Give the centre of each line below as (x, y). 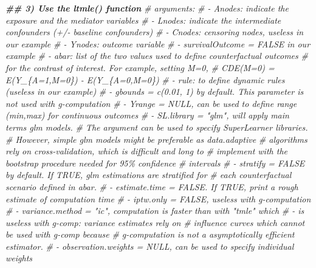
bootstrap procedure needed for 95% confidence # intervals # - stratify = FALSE (155, 163)
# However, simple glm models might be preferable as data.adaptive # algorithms (156, 139)
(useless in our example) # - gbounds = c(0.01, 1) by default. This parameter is (155, 91)
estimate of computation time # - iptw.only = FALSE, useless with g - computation (158, 198)
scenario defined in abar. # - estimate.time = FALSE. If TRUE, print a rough (152, 186)
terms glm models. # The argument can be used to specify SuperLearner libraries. (157, 127)
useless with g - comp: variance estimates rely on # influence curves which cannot (155, 222)
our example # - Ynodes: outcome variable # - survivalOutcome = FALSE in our (158, 43)
